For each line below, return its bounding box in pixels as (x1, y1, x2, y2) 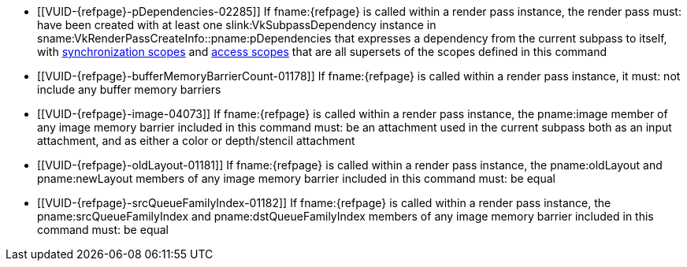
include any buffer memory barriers (37, 83, 221, 96)
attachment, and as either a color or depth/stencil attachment (37, 134, 355, 147)
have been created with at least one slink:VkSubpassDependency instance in (37, 18, 436, 32)
